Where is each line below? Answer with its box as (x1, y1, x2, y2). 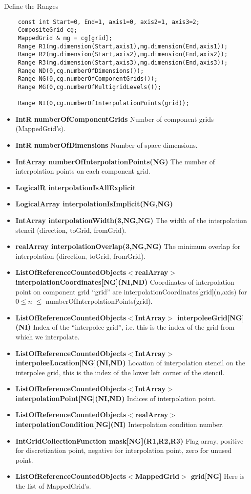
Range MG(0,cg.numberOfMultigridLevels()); (18, 83, 162, 90)
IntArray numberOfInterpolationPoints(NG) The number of (15, 156, 215, 166)
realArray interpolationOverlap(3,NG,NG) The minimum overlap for (15, 241, 241, 251)
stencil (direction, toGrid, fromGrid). (15, 225, 126, 235)
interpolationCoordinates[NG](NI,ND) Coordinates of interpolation (15, 276, 234, 287)
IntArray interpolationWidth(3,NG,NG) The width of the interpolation (15, 215, 247, 225)
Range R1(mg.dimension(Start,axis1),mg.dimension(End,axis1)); (18, 43, 228, 50)
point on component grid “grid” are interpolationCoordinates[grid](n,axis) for (15, 286, 247, 296)
